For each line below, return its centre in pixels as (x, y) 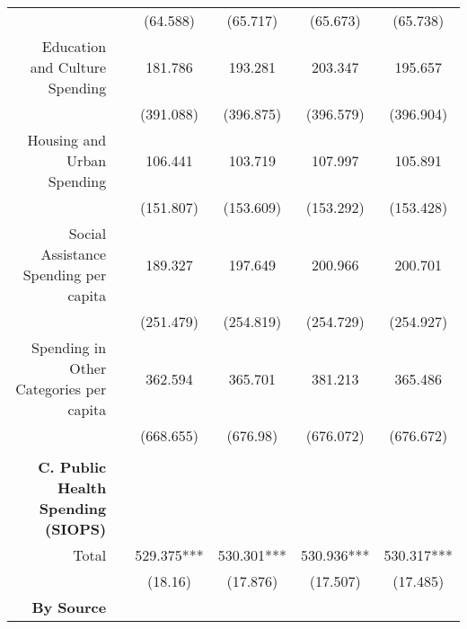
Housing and (67, 140)
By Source (69, 607)
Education (74, 46)
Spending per (65, 275)
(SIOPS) (76, 529)
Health (82, 487)
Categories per (61, 389)
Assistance (74, 254)
